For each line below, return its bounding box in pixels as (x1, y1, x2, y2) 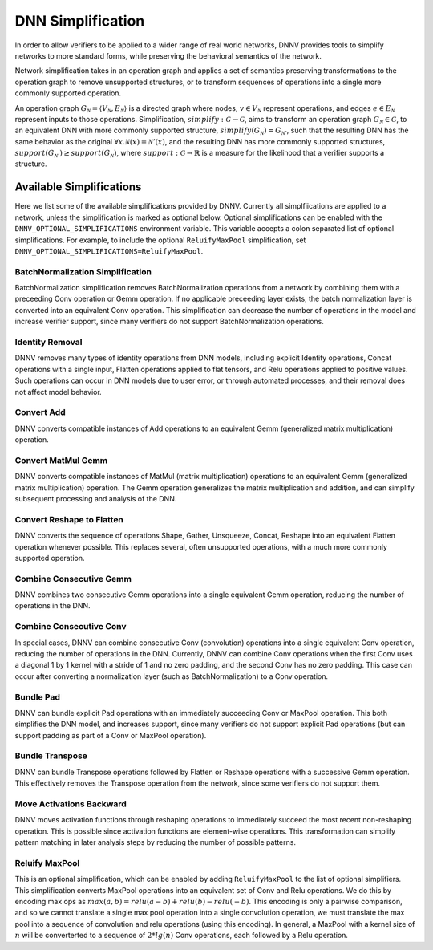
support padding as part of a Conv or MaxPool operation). (14, 730, 207, 740)
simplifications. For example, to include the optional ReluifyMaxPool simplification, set (14, 235, 306, 245)
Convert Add (14, 407, 66, 418)
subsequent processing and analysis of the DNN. (14, 494, 177, 503)
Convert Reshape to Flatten (14, 514, 124, 525)
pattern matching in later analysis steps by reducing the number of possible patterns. (14, 838, 297, 847)
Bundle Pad (14, 691, 60, 702)
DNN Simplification (14, 12, 145, 30)
